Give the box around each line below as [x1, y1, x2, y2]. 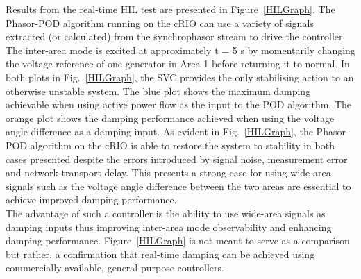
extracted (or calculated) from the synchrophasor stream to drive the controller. [6, 29, 346, 44]
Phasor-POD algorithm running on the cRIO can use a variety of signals [6, 15, 314, 30]
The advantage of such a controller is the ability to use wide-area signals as [6, 205, 326, 220]
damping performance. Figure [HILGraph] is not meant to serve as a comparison [6, 233, 350, 248]
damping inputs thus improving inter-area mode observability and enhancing [6, 219, 332, 234]
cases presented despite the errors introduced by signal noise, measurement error [6, 151, 348, 166]
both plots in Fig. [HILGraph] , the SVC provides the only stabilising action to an [6, 69, 354, 84]
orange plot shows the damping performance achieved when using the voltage [6, 110, 335, 125]
